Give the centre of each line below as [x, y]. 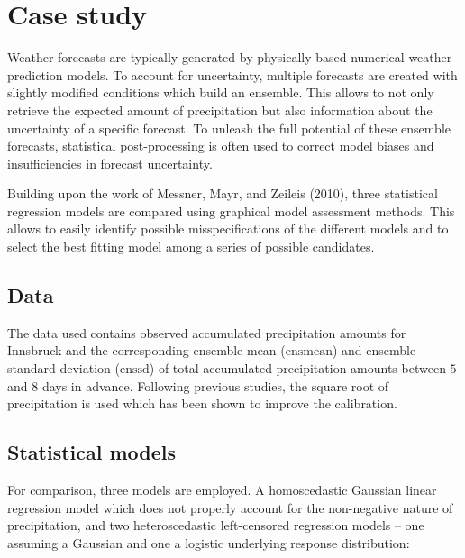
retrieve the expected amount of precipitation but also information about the [220, 110]
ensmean [309, 352]
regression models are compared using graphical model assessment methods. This [231, 210]
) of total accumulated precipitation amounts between [297, 368]
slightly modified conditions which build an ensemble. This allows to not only [221, 92]
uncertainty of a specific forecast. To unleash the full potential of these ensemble [229, 128]
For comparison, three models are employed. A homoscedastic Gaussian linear [222, 490]
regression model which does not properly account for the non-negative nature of [230, 507]
